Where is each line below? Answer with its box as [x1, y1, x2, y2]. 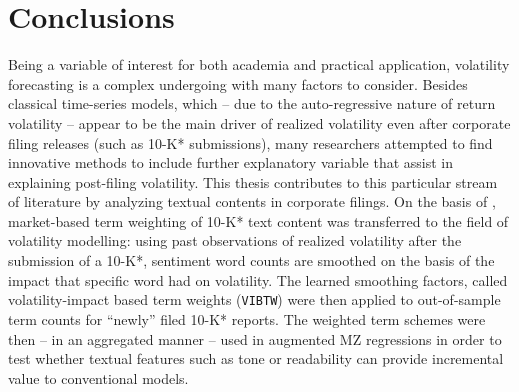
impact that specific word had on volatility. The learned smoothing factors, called [8, 269, 508, 290]
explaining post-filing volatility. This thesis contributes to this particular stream [8, 171, 498, 192]
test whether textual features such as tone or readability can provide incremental [8, 348, 504, 369]
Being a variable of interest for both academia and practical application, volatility [8, 54, 510, 75]
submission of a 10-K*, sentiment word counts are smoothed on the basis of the [8, 250, 495, 271]
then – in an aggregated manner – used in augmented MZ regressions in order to [8, 328, 502, 349]
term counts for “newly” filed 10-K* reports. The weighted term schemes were [8, 308, 486, 329]
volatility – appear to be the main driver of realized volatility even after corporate [8, 112, 511, 133]
